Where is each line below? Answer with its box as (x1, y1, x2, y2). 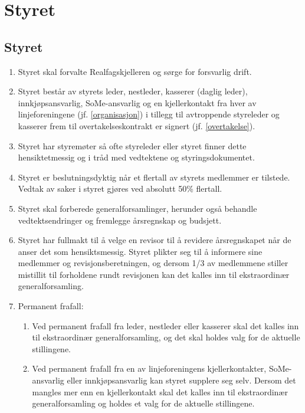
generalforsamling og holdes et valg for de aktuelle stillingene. (32, 397, 255, 409)
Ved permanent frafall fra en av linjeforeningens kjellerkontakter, (32, 362, 267, 375)
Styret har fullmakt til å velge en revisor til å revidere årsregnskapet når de (18, 234, 291, 246)
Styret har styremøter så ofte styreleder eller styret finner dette (18, 139, 247, 152)
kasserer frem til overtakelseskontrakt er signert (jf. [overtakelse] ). (18, 119, 255, 132)
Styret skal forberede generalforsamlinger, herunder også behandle (18, 202, 257, 214)
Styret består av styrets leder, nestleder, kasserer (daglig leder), (18, 85, 248, 97)
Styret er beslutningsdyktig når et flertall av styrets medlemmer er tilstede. (18, 171, 290, 183)
